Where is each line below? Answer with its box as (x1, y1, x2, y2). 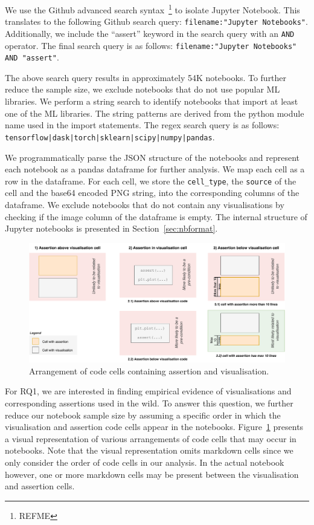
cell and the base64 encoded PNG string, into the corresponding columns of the (5, 186, 300, 199)
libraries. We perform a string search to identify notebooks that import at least (5, 95, 298, 108)
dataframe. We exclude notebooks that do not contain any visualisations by (5, 198, 284, 210)
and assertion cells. (5, 480, 75, 492)
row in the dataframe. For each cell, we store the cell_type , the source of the (5, 174, 296, 187)
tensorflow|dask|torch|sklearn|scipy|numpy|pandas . (5, 130, 215, 143)
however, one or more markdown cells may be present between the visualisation (5, 468, 299, 480)
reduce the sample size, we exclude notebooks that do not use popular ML (5, 83, 280, 96)
